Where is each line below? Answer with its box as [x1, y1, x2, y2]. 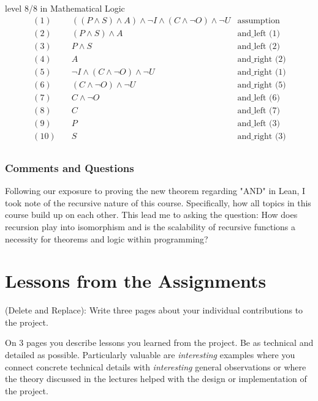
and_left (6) [237, 93, 280, 102]
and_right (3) [237, 132, 286, 141]
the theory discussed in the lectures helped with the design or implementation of [5, 372, 307, 385]
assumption [237, 16, 280, 25]
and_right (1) [237, 67, 286, 77]
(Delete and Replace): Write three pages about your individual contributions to [5, 304, 303, 317]
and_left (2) [237, 42, 280, 51]
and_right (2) [237, 54, 286, 64]
